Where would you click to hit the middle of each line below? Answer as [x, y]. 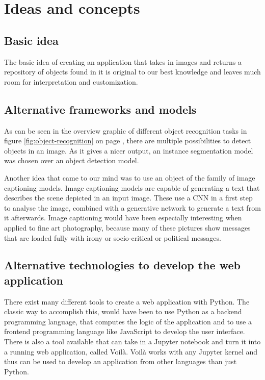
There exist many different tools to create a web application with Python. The [127, 301]
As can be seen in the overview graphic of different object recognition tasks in [126, 130]
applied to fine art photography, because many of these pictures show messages [127, 227]
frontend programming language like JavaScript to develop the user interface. [125, 331]
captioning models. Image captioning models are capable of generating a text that [132, 187]
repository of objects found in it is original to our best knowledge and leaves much [132, 72]
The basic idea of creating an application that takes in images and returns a [123, 61]
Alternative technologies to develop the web [122, 265]
